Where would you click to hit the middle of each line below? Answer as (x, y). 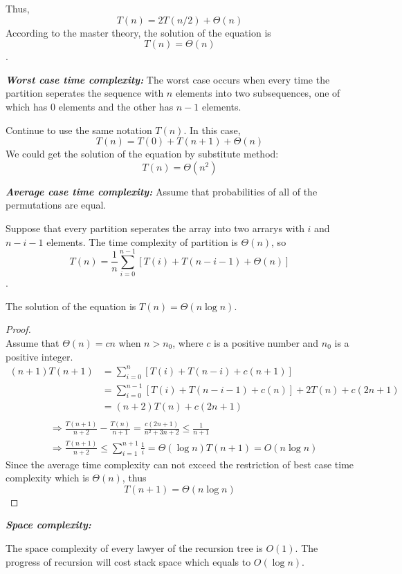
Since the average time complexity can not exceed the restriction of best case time (180, 464)
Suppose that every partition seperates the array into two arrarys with (155, 228)
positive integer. (39, 356)
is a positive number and (266, 343)
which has (27, 106)
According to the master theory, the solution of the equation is (138, 32)
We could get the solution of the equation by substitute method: (142, 154)
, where (188, 343)
